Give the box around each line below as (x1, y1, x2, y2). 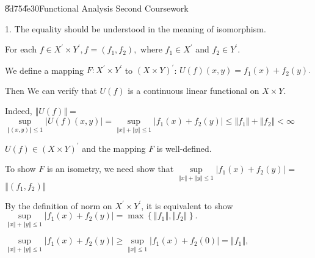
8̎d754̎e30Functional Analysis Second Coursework (5, 2, 189, 14)
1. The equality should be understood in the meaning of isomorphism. (5, 22, 266, 35)
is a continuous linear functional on (128, 84, 259, 96)
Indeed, (5, 104, 32, 117)
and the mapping (82, 142, 146, 154)
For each (5, 43, 37, 56)
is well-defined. (156, 142, 212, 154)
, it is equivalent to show (141, 199, 233, 212)
